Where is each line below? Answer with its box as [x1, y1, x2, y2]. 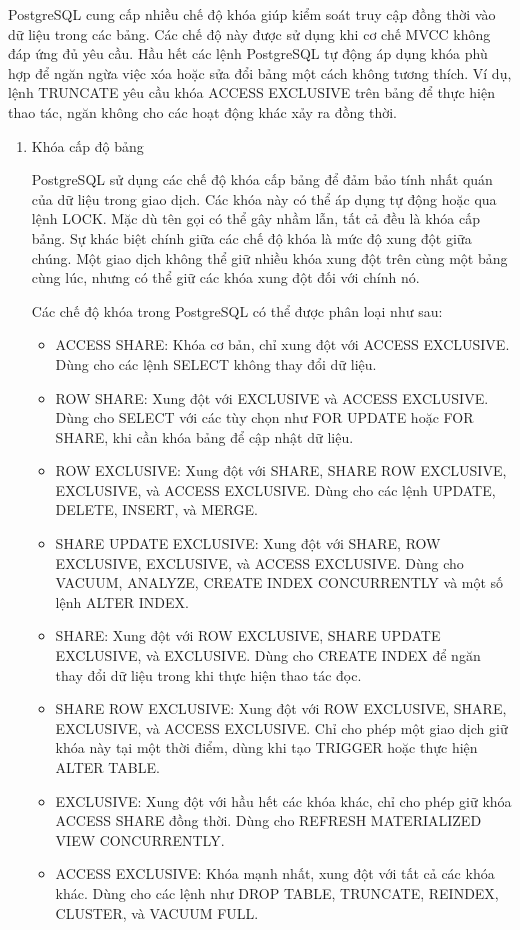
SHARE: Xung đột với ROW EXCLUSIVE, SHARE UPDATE [55, 625, 441, 646]
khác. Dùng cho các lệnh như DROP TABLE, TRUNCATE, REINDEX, [55, 882, 499, 903]
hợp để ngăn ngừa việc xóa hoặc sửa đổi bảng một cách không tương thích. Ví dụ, [8, 62, 512, 83]
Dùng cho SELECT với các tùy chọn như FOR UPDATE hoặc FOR [55, 407, 474, 428]
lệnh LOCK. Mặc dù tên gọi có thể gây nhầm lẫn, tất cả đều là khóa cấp [31, 208, 480, 229]
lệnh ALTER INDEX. [55, 591, 189, 612]
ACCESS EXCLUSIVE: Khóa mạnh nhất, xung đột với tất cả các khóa [55, 863, 495, 884]
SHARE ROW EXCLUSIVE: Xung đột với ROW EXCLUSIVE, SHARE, [55, 698, 507, 719]
